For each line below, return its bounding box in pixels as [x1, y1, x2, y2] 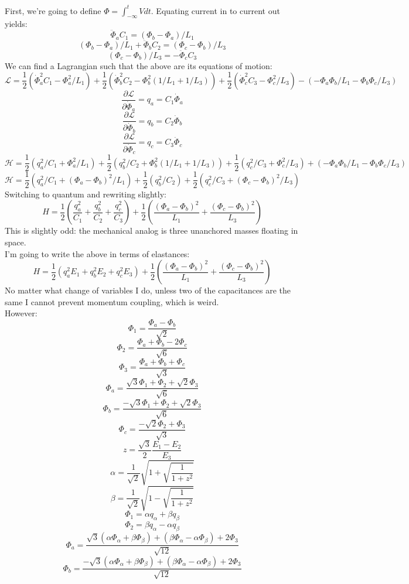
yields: [5, 18, 28, 30]
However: [5, 307, 38, 319]
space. [5, 236, 26, 248]
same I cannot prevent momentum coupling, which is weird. [5, 295, 219, 308]
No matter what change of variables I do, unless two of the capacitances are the [5, 284, 291, 296]
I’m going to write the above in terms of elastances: [5, 247, 190, 259]
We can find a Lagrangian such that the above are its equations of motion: [5, 59, 272, 71]
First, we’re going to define [5, 4, 101, 16]
